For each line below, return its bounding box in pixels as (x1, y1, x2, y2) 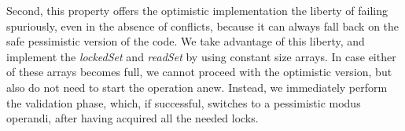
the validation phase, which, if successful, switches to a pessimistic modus (6, 94, 361, 111)
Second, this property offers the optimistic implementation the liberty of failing (6, 2, 388, 18)
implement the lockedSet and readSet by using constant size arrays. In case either (6, 48, 396, 64)
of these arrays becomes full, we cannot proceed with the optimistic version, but (6, 64, 392, 80)
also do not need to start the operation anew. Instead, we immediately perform (6, 78, 388, 95)
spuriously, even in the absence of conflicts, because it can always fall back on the (6, 17, 399, 34)
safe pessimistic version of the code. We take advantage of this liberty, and (6, 33, 365, 49)
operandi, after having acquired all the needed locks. (6, 110, 259, 126)
